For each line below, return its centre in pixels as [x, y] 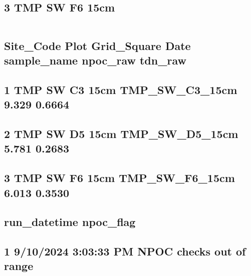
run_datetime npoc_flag [70, 222]
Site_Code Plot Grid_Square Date [97, 45]
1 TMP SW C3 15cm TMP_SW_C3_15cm [121, 89]
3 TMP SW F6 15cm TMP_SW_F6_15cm [119, 178]
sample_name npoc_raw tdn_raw [95, 60]
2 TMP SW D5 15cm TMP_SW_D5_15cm [121, 133]
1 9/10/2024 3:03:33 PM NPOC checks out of [125, 251]
